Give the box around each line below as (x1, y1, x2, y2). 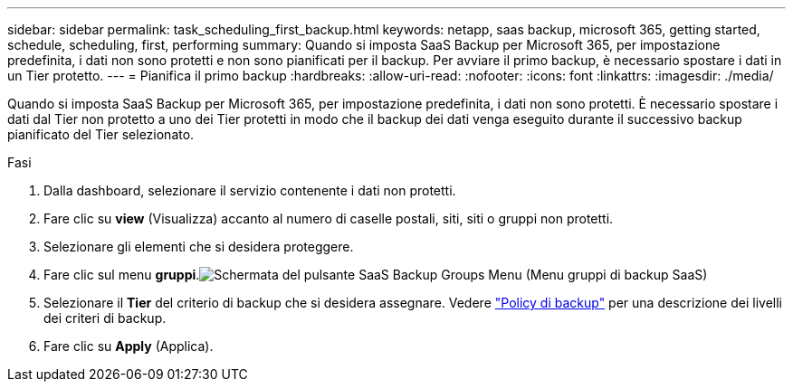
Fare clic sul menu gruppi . (43, 267, 200, 282)
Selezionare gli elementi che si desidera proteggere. (43, 239, 354, 254)
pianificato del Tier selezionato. (7, 127, 195, 142)
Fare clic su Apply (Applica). (43, 338, 214, 354)
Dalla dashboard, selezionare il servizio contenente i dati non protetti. (43, 183, 456, 198)
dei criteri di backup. (43, 310, 167, 326)
